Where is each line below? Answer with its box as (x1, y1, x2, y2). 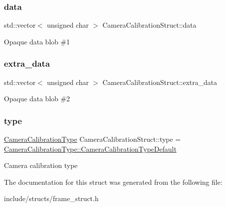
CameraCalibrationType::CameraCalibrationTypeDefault (4, 143, 177, 154)
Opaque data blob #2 (4, 93, 70, 104)
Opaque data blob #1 (4, 36, 70, 46)
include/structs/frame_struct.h (4, 193, 99, 204)
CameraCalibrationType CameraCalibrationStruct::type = (4, 134, 181, 144)
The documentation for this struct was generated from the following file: (4, 176, 223, 187)
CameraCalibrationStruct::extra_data (102, 77, 217, 87)
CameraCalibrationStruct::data (102, 20, 196, 30)
